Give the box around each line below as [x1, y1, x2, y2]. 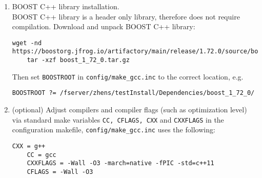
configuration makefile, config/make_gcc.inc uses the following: [12, 124, 215, 135]
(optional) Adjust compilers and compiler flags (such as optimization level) [12, 104, 247, 115]
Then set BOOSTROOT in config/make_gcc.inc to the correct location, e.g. [12, 71, 244, 82]
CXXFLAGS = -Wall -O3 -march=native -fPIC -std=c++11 [27, 160, 214, 167]
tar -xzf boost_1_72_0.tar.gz [27, 56, 130, 64]
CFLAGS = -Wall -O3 [27, 168, 93, 175]
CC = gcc [27, 151, 56, 159]
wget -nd [12, 39, 42, 47]
